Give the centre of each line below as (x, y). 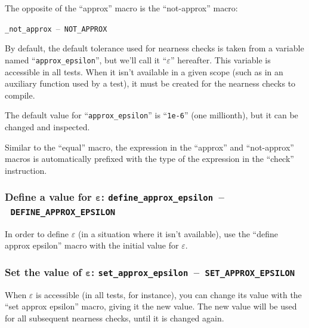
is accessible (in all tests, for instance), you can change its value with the (169, 294)
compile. (20, 95)
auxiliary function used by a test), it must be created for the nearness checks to (150, 83)
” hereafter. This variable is (220, 59)
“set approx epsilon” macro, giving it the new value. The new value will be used (151, 306)
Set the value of (44, 272)
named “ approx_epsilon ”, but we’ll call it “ (86, 59)
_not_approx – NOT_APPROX (56, 28)
